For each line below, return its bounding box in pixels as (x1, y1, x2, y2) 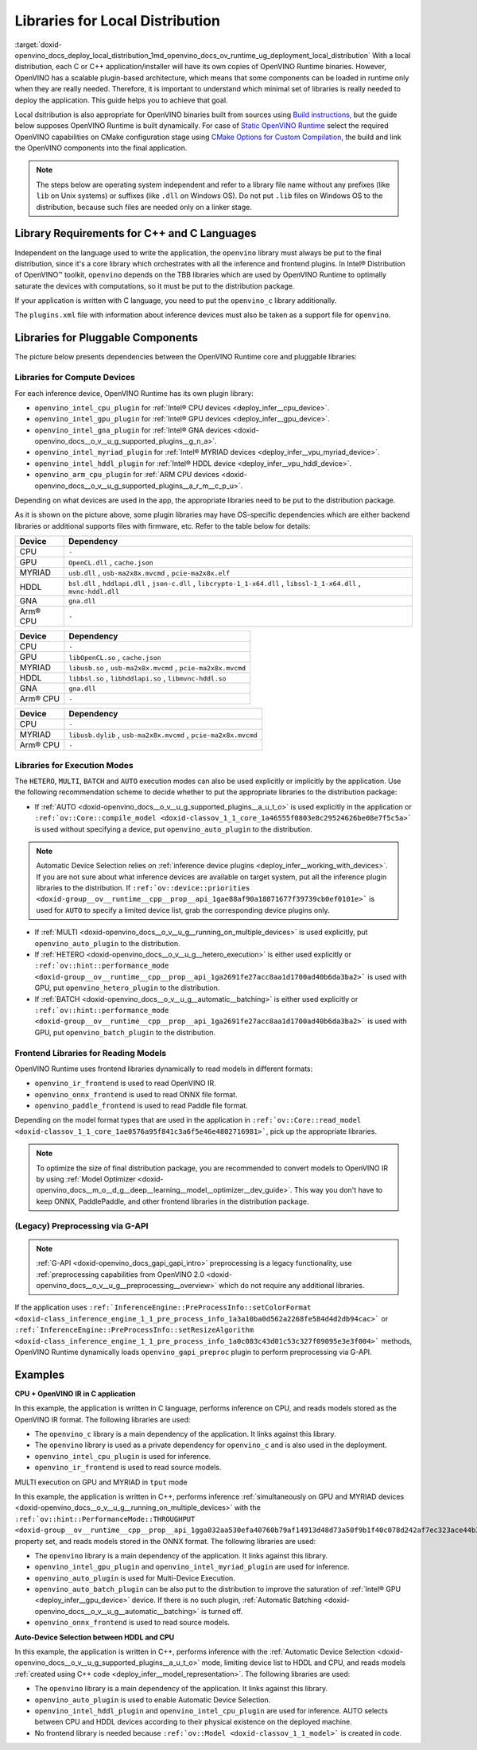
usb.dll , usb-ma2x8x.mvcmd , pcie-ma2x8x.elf (68, 567, 231, 578)
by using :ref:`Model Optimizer (36, 1174, 136, 1184)
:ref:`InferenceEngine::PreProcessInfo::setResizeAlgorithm (14, 1325, 254, 1335)
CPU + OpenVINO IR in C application (14, 1388, 136, 1399)
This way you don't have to (293, 1185, 383, 1195)
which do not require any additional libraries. (219, 1280, 365, 1290)
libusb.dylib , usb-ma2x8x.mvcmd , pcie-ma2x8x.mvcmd (68, 729, 258, 740)
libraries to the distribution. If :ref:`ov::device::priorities (36, 883, 250, 893)
